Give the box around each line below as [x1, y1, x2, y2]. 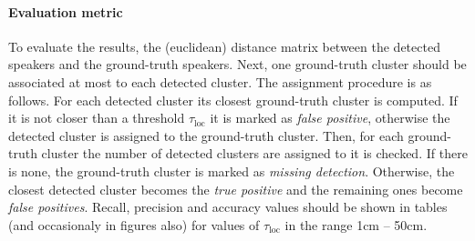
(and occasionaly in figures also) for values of [8, 215, 260, 234]
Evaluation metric [8, 2, 123, 21]
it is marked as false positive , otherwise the [210, 108, 450, 127]
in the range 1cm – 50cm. [284, 215, 428, 234]
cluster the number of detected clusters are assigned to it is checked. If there [41, 144, 468, 163]
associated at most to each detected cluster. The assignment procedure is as [8, 72, 432, 91]
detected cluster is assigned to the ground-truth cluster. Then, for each [8, 126, 404, 145]
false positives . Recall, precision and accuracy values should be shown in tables [8, 197, 448, 216]
